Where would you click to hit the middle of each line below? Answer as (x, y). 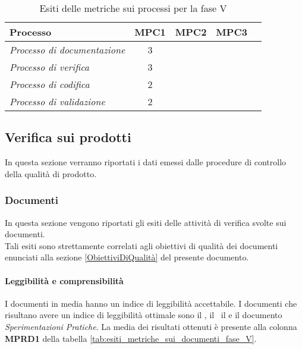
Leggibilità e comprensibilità (64, 280)
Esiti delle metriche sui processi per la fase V (133, 8)
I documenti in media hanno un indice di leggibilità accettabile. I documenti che (151, 303)
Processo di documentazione (67, 50)
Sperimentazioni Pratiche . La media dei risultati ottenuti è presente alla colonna (151, 326)
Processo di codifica (50, 84)
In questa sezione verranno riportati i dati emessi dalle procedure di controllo (146, 162)
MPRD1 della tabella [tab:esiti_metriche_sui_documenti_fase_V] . (131, 338)
